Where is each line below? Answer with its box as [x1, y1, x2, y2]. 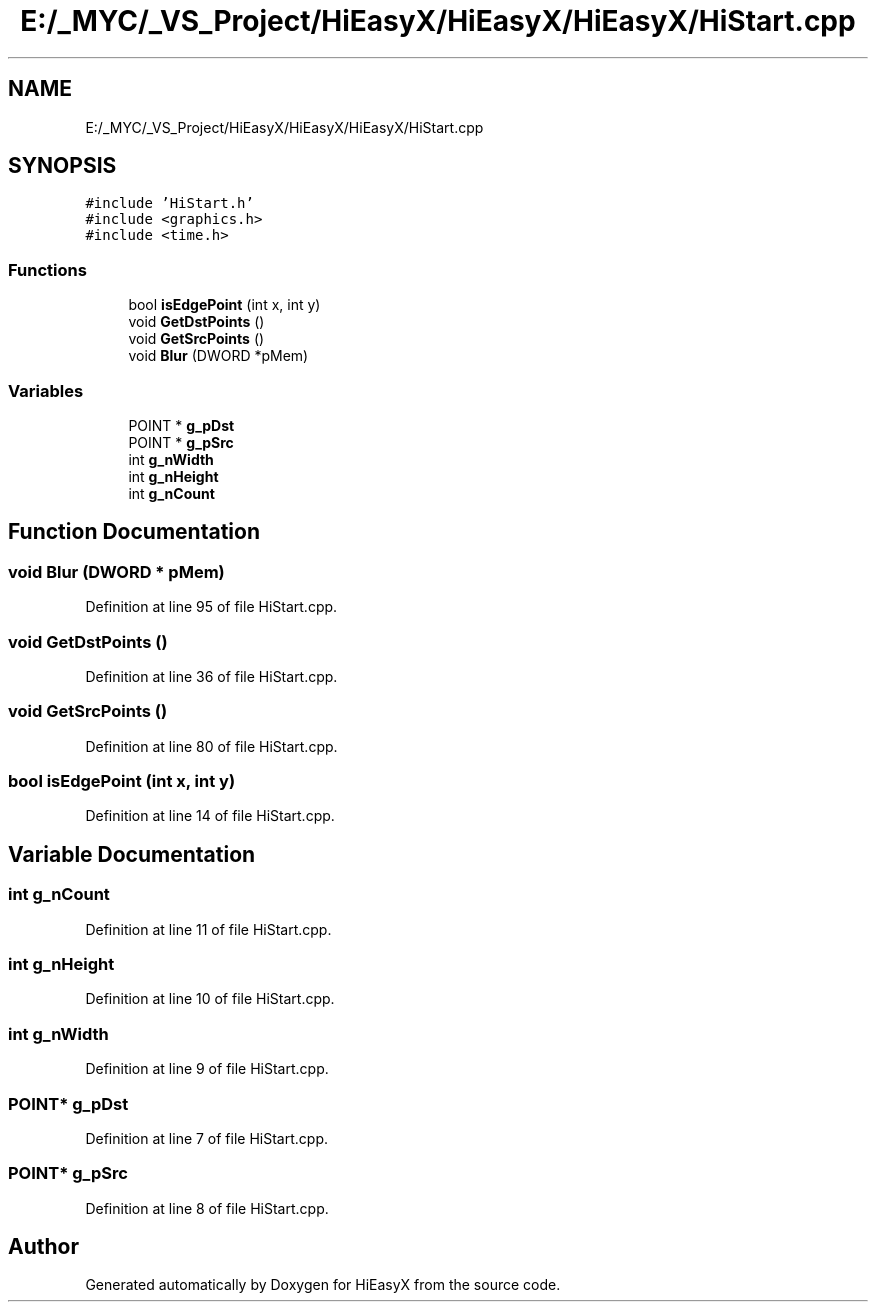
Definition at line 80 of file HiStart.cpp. [85, 737, 338, 755]
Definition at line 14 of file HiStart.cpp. [85, 807, 335, 825]
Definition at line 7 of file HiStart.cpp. [85, 1129, 328, 1147]
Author [8, 1234, 79, 1260]
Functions [8, 259, 87, 280]
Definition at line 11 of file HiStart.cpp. [85, 920, 332, 938]
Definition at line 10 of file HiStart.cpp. [85, 990, 335, 1008]
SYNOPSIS [8, 153, 117, 179]
